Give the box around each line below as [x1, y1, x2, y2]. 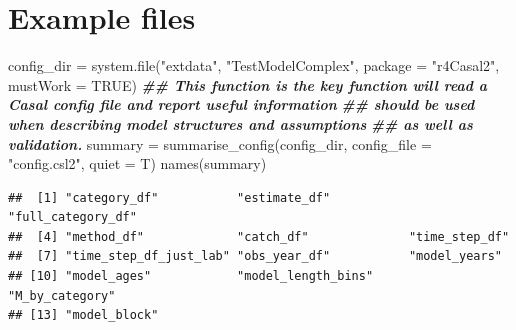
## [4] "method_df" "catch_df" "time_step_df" [8, 229, 510, 244]
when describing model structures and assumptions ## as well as [8, 113, 473, 134]
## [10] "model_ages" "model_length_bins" [8, 269, 374, 284]
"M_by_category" [8, 288, 116, 303]
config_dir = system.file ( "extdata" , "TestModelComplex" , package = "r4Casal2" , [8, 55, 500, 76]
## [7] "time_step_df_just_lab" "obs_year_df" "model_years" [8, 249, 502, 264]
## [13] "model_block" [8, 308, 159, 323]
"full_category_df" [8, 210, 137, 225]
